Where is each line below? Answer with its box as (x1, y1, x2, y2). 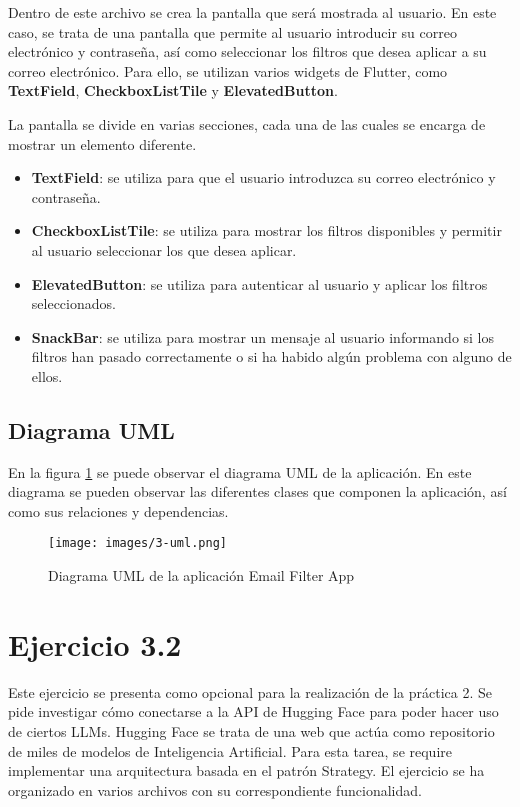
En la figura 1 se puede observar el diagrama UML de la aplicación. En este (8, 461, 472, 482)
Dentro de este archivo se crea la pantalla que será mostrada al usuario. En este (8, 2, 497, 22)
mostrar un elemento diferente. (8, 133, 197, 154)
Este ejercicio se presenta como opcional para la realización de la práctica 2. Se (8, 681, 492, 702)
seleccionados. (31, 293, 116, 314)
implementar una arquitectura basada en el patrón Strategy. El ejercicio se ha (8, 760, 485, 781)
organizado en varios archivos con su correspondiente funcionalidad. (8, 779, 422, 800)
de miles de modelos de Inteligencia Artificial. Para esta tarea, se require (8, 740, 452, 761)
